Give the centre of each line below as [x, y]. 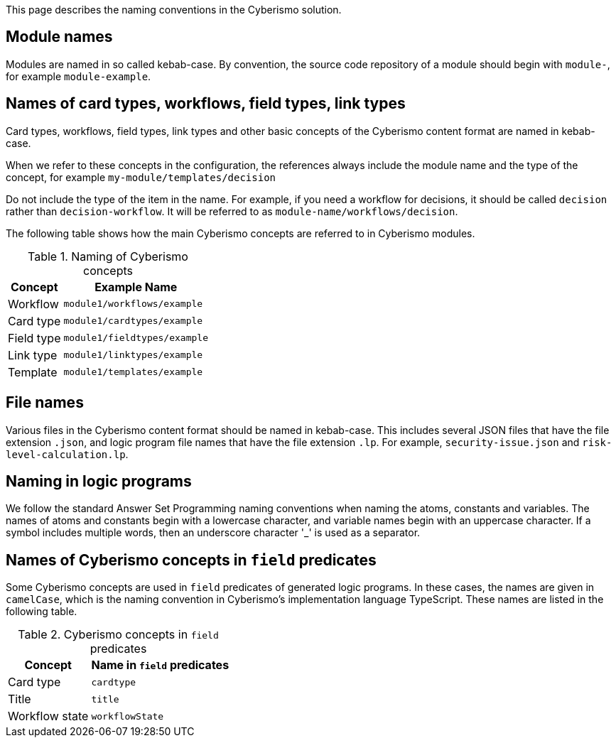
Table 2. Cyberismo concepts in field [118, 635]
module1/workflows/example [133, 304]
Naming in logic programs [99, 481]
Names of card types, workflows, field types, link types [206, 104]
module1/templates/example [133, 372]
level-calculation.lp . [67, 454]
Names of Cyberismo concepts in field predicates [191, 560]
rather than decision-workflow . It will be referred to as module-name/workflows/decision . [232, 211]
